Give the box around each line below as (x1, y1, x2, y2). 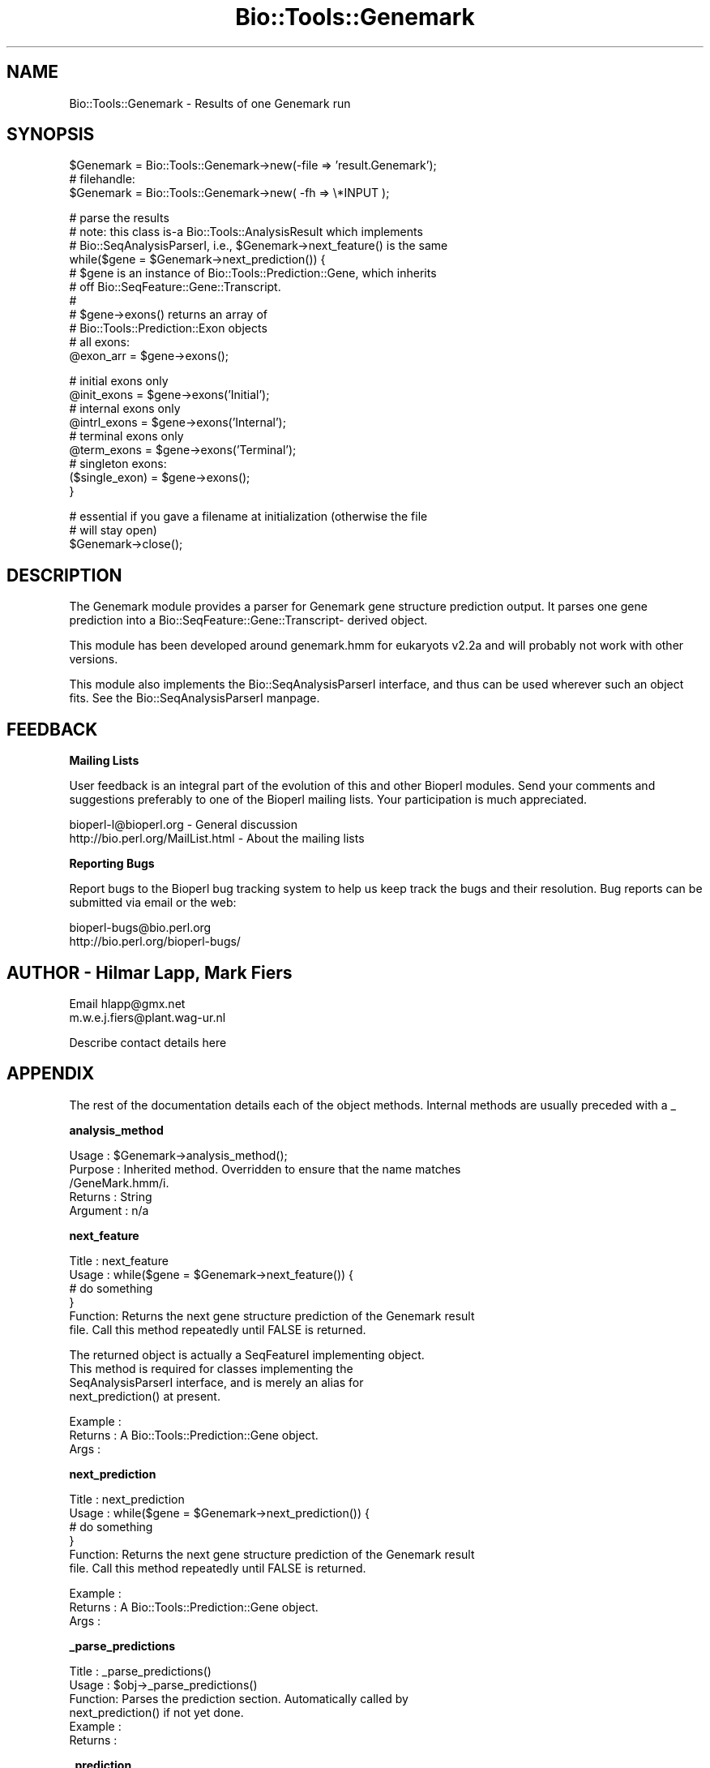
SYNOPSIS (6, 124, 95, 145)
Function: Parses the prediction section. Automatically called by (69, 1691, 408, 1706)
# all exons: (69, 335, 130, 350)
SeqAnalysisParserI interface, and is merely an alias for (69, 1375, 364, 1389)
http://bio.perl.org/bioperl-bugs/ (69, 934, 241, 949)
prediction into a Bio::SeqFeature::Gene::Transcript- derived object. (69, 613, 428, 628)
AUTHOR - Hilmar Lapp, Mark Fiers (6, 962, 293, 983)
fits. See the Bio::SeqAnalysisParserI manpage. (69, 691, 320, 706)
